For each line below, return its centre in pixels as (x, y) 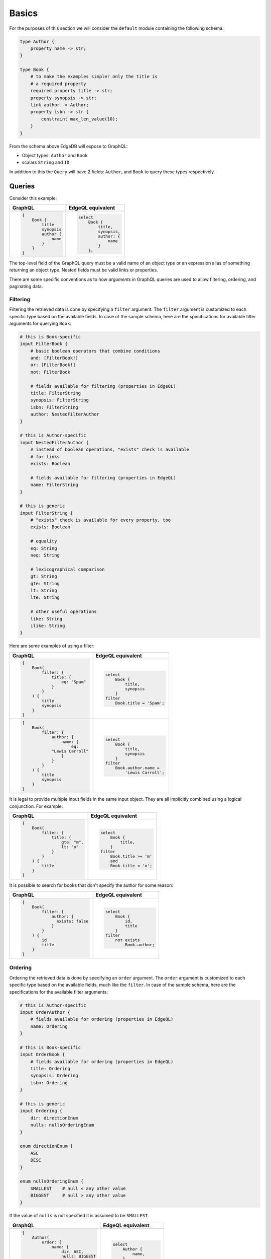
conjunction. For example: (36, 806)
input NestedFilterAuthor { (54, 442)
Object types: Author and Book (55, 155)
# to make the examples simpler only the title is (94, 77)
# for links (45, 457)
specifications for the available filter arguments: (58, 992)
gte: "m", (72, 842)
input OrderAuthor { (45, 1012)
